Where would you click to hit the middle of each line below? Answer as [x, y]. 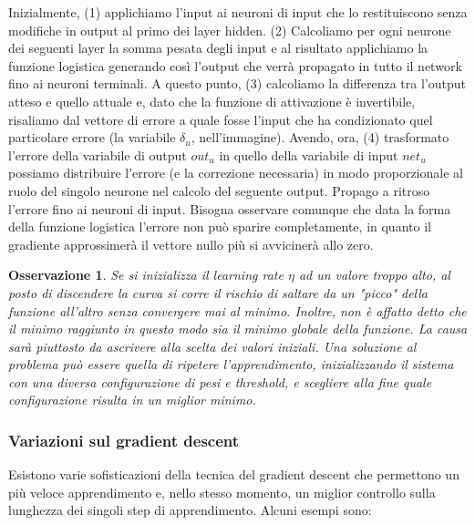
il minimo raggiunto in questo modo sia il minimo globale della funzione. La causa [238, 329]
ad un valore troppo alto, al [374, 275]
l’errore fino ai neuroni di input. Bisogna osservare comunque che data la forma [230, 208]
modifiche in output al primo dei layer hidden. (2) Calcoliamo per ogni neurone [230, 30]
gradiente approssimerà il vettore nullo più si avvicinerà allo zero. [191, 244]
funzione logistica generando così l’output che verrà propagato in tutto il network [235, 65]
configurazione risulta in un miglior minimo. [132, 400]
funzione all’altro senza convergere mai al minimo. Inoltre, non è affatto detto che [237, 310]
